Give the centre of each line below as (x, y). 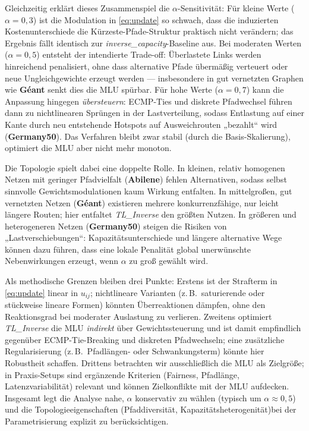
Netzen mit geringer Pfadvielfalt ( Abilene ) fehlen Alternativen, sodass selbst (146, 179)
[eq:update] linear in (41, 292)
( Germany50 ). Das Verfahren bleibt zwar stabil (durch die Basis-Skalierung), (148, 136)
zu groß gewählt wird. (169, 261)
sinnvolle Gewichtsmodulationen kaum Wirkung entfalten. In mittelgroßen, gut (149, 191)
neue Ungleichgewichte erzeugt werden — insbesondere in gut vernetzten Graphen (154, 78)
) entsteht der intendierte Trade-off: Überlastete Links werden (149, 54)
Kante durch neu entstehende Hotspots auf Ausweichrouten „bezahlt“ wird (141, 124)
